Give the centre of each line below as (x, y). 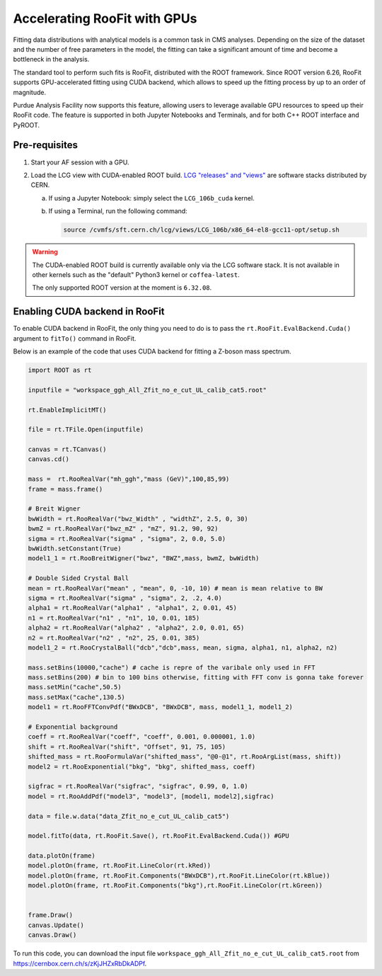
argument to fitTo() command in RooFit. (75, 338)
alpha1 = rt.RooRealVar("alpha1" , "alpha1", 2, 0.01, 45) (132, 608)
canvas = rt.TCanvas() (67, 449)
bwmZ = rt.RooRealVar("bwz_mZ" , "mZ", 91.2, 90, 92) (123, 529)
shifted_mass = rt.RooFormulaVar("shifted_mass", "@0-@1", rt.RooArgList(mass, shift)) (185, 757)
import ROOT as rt (60, 370)
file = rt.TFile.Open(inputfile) (86, 430)
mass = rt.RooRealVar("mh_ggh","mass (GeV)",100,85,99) (129, 479)
